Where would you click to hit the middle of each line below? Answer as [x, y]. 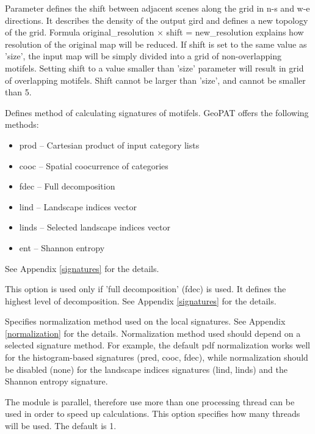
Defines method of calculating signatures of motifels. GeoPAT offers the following [157, 112]
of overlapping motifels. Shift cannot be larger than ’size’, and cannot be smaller [155, 80]
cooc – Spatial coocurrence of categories [94, 165]
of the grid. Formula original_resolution [80, 32]
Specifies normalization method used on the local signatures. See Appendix [145, 321]
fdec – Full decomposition [67, 186]
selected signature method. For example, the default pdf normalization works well [157, 345]
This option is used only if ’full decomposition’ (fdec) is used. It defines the [146, 289]
